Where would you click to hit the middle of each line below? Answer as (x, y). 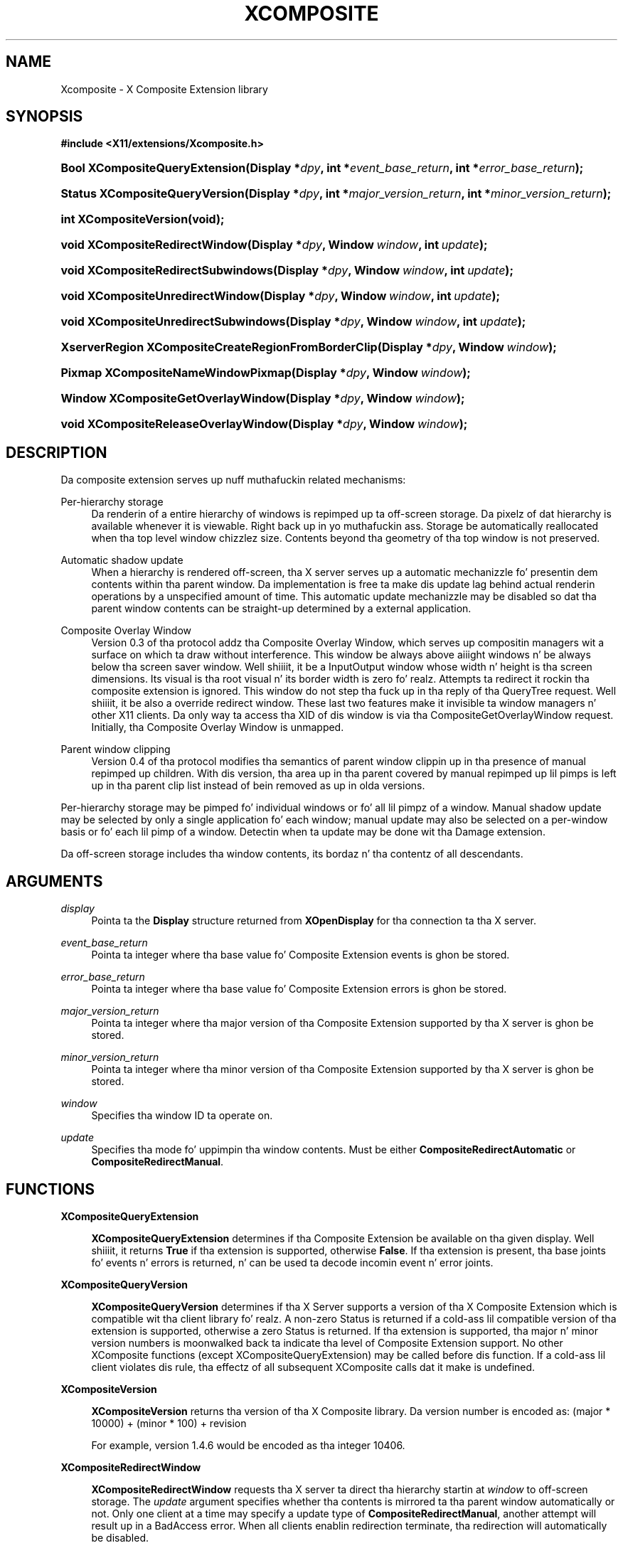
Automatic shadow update (122, 560)
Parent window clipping (116, 749)
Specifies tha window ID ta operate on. (182, 1116)
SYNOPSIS (44, 117)
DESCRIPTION (57, 452)
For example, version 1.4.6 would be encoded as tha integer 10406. (248, 1445)
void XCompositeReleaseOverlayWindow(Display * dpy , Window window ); (264, 424)
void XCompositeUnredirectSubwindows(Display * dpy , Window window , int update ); (293, 322)
